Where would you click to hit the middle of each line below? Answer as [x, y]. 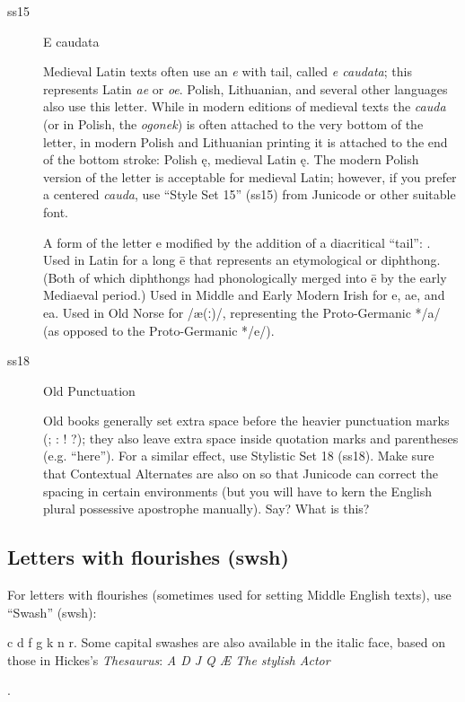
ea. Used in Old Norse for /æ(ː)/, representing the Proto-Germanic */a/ [242, 312]
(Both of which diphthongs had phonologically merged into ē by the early [245, 277]
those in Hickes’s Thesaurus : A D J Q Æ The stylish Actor [169, 659]
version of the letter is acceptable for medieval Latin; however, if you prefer [250, 176]
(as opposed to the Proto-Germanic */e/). [159, 330]
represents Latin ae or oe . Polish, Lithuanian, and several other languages [246, 88]
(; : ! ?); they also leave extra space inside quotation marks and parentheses [251, 438]
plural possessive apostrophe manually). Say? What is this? [206, 509]
